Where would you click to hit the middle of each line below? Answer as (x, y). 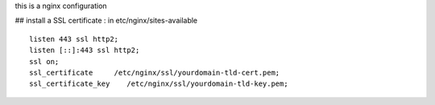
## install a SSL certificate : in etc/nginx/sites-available (106, 21)
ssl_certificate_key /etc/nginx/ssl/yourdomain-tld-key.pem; (159, 84)
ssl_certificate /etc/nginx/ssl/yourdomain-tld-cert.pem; (155, 73)
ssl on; (44, 61)
